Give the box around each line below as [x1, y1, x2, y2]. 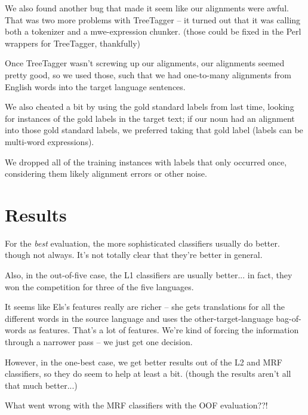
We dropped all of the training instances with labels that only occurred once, [5, 155, 287, 168]
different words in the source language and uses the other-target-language [5, 312, 273, 324]
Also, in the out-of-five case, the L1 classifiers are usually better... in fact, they [5, 269, 292, 281]
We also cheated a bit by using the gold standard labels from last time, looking [5, 100, 294, 113]
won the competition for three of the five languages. [5, 280, 194, 293]
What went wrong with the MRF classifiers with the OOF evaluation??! [5, 399, 268, 411]
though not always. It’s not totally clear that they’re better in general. [5, 248, 263, 261]
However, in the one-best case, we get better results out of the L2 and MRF [5, 355, 282, 368]
